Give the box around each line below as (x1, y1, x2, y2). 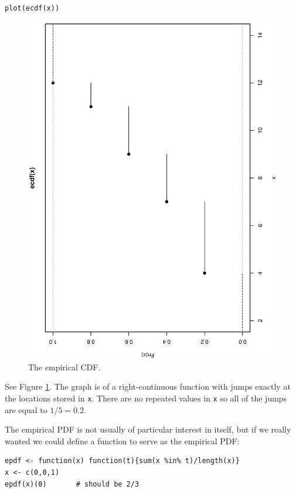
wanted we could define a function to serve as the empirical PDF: (5, 434, 240, 447)
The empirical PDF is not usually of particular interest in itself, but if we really (5, 423, 291, 435)
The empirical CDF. (28, 360, 101, 373)
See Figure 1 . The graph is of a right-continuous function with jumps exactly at (5, 380, 291, 393)
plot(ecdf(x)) (5, 4, 60, 12)
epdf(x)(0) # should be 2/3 (5, 480, 140, 488)
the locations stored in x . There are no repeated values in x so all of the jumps (5, 391, 287, 404)
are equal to (5, 403, 47, 416)
